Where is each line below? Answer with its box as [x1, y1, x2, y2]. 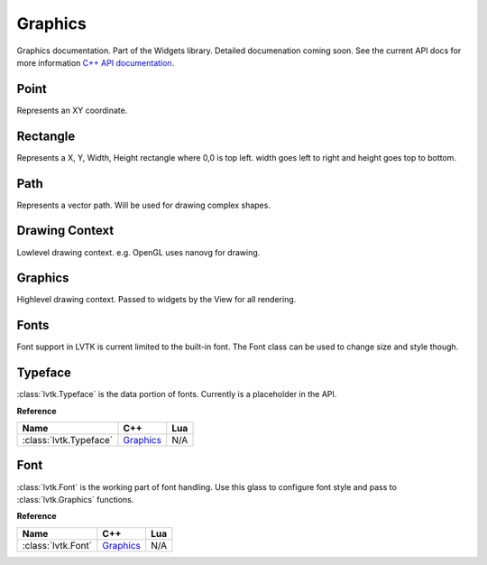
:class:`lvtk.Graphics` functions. [16, 494, 134, 505]
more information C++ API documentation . [16, 57, 175, 68]
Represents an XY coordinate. [16, 105, 128, 116]
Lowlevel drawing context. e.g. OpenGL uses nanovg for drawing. [16, 246, 261, 257]
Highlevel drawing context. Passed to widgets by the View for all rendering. [16, 294, 297, 305]
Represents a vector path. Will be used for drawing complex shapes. [16, 199, 271, 210]
